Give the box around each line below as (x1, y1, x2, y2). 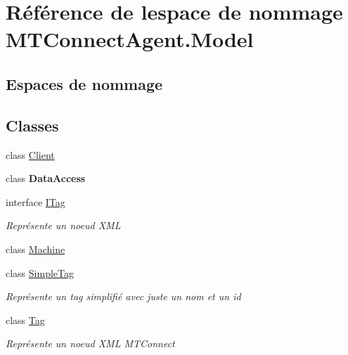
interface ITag (6, 194, 65, 209)
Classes (6, 114, 59, 136)
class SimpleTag (6, 265, 74, 280)
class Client (6, 147, 55, 162)
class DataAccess (6, 171, 86, 186)
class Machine (6, 241, 65, 256)
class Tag (6, 312, 45, 327)
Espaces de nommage (6, 72, 163, 94)
